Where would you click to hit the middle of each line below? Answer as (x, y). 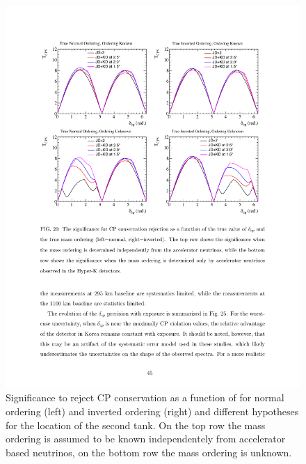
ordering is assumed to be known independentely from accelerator (146, 439)
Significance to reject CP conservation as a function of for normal (145, 397)
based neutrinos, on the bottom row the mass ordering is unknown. (149, 452)
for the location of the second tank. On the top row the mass (136, 425)
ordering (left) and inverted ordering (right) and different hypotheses (152, 411)
